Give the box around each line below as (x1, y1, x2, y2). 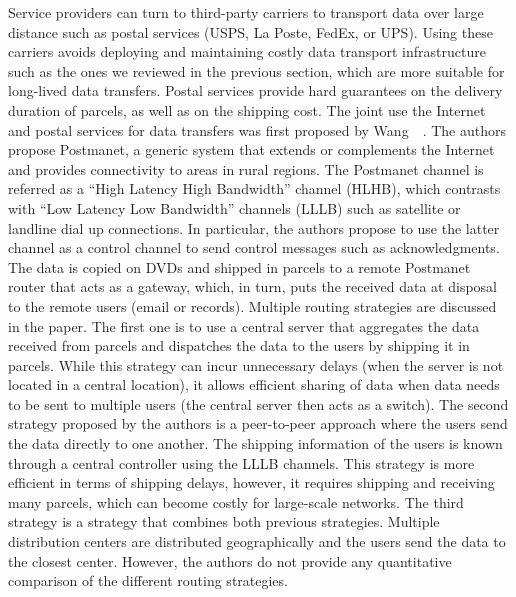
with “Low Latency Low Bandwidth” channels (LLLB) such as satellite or (8, 197, 461, 218)
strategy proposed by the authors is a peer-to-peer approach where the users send (8, 413, 508, 434)
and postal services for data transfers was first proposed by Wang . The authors (8, 119, 506, 140)
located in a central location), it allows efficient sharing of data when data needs (8, 374, 500, 395)
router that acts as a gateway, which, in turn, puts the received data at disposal (8, 276, 497, 297)
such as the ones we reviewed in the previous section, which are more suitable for (8, 60, 505, 81)
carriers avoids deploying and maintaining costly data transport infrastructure (8, 41, 486, 62)
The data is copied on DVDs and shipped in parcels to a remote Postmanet (8, 256, 471, 277)
